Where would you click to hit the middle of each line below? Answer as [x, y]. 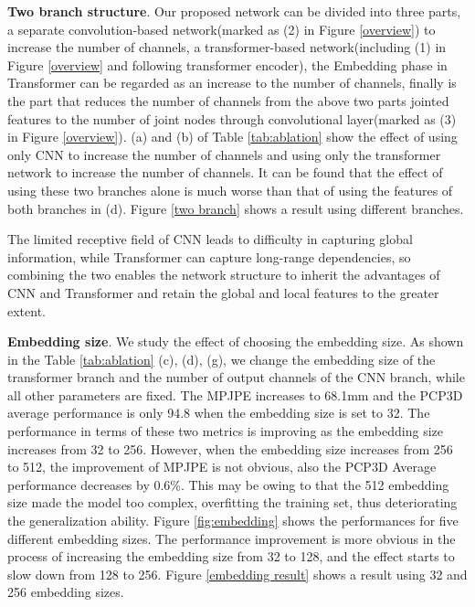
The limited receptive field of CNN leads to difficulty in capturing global [210, 239]
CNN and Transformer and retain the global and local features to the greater [223, 292]
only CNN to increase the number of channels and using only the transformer [224, 154]
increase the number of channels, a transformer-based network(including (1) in [227, 47]
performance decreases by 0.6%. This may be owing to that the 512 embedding [228, 484]
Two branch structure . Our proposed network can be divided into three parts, [234, 11]
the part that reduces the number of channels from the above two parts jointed [228, 100]
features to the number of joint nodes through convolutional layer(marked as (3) [232, 118]
